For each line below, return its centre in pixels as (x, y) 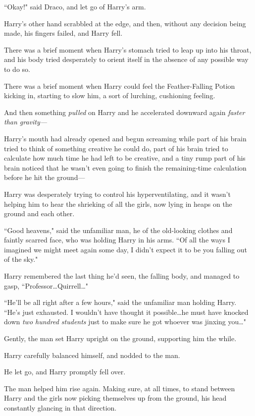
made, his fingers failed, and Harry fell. (63, 33)
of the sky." (21, 259)
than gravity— (26, 122)
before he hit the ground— (45, 177)
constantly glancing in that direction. (60, 408)
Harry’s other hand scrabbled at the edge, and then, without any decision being (125, 23)
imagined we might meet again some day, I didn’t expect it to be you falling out (126, 249)
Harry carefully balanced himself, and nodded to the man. (92, 355)
